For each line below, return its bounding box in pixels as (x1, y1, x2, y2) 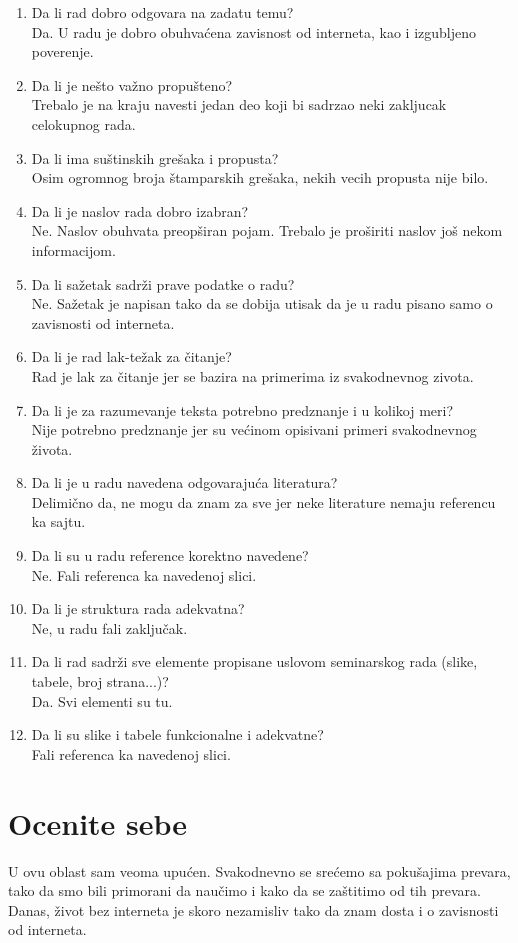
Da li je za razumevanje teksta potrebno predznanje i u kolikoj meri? (31, 399, 453, 420)
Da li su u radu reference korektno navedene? (31, 545, 309, 566)
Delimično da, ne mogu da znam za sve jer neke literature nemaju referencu (31, 491, 496, 512)
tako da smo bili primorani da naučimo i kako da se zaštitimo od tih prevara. (8, 880, 481, 901)
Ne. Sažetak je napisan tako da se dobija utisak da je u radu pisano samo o (31, 293, 493, 314)
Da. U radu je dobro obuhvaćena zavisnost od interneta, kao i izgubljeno (31, 21, 477, 42)
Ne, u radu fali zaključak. (31, 617, 188, 638)
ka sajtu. (31, 511, 86, 532)
